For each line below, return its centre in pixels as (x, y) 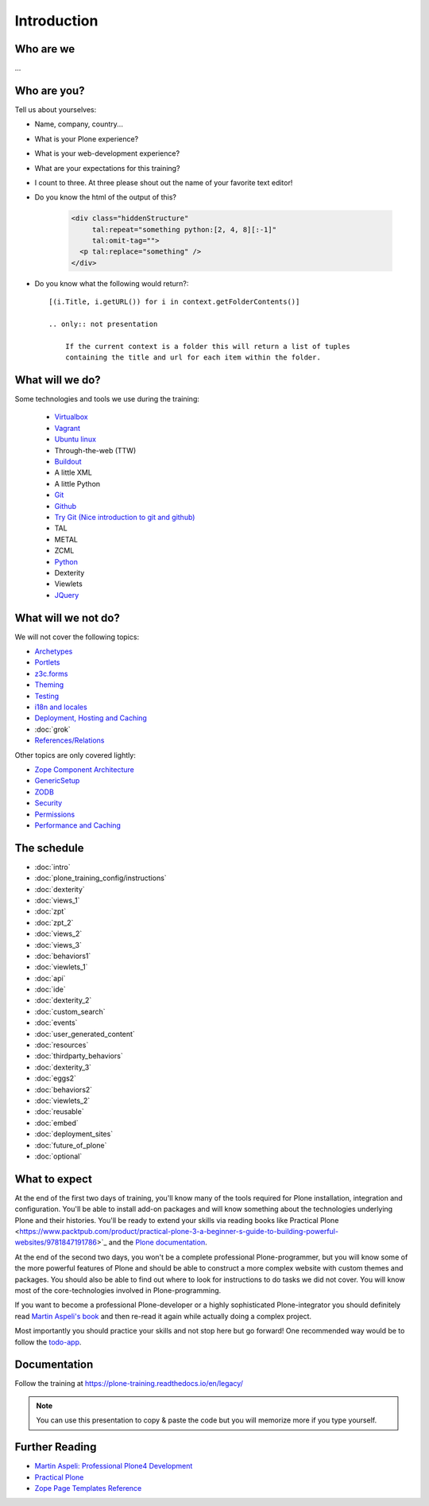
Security (48, 803)
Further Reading (56, 1447)
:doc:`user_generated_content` (85, 1034)
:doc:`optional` (58, 1156)
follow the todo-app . (48, 1342)
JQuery (67, 595)
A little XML (73, 472)
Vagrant (68, 428)
